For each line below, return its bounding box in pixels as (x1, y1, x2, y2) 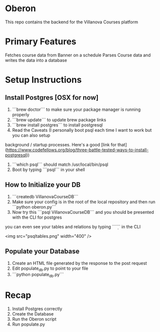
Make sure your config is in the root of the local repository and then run (12, 199, 156, 205)
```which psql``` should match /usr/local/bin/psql (12, 161, 108, 167)
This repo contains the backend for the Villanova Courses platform (5, 19, 139, 25)
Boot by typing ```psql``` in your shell (12, 166, 85, 173)
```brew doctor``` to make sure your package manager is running (12, 106, 141, 112)
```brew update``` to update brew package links (12, 117, 107, 122)
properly (12, 111, 30, 117)
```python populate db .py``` (12, 272, 64, 279)
